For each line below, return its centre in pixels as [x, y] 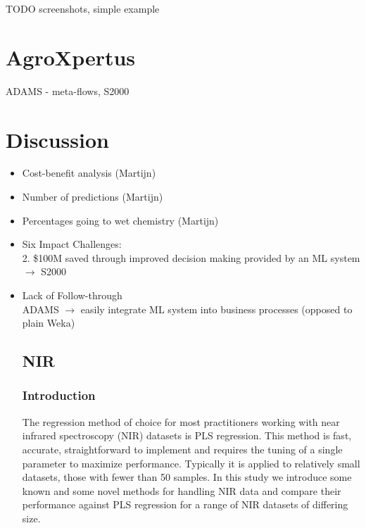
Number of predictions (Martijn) [93, 197]
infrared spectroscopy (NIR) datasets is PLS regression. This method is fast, [187, 435]
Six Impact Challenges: [72, 244]
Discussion [57, 139]
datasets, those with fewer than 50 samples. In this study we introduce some [187, 477]
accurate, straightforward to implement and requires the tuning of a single [182, 449]
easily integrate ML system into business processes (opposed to [216, 309]
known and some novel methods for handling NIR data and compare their [182, 490]
